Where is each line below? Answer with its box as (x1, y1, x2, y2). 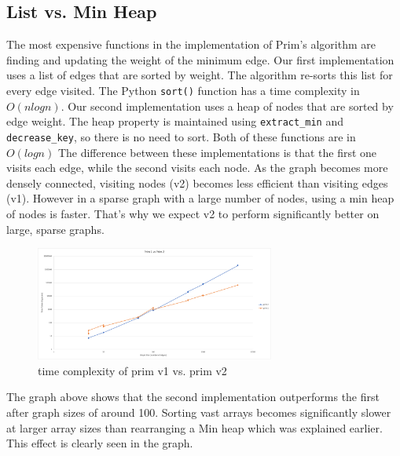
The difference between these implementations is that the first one (57, 144, 377, 160)
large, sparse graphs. (6, 221, 105, 237)
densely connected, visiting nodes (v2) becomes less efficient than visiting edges (6, 174, 388, 191)
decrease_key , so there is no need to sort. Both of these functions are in (6, 128, 356, 144)
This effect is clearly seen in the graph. (6, 435, 193, 451)
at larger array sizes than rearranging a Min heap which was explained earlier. (6, 419, 383, 436)
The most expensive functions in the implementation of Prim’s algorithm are (6, 36, 376, 53)
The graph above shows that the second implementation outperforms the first (6, 389, 380, 405)
